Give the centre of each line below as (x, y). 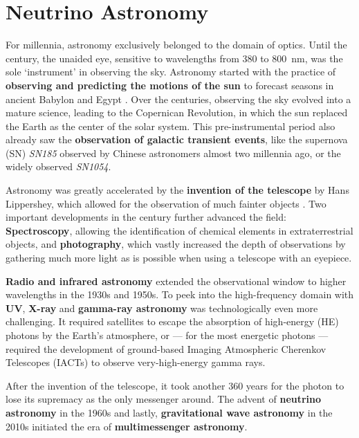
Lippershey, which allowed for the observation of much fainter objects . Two (166, 203)
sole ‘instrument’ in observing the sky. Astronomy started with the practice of (171, 72)
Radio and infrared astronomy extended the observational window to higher (176, 281)
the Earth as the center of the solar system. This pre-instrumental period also (171, 126)
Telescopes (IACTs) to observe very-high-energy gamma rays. (136, 362)
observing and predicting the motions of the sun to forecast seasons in (170, 85)
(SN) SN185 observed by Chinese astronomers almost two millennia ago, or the (173, 153)
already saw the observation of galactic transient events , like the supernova (177, 139)
